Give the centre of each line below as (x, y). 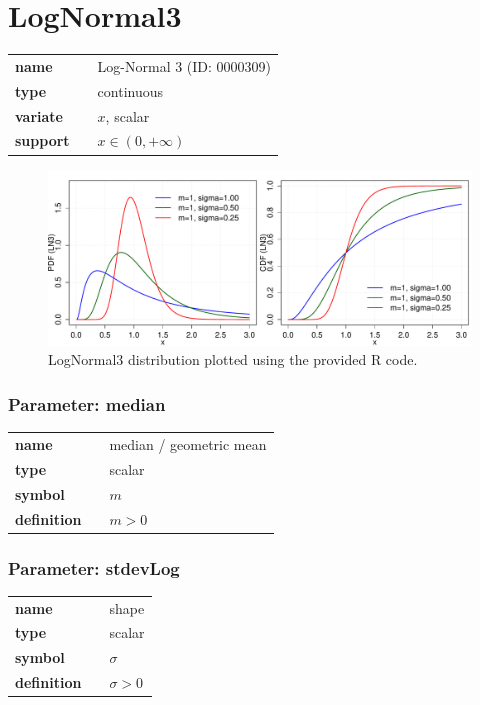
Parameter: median (87, 404)
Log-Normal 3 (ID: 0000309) (184, 65)
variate (39, 115)
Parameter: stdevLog (94, 567)
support (42, 140)
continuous (130, 90)
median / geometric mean (188, 444)
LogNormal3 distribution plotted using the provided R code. (233, 359)
